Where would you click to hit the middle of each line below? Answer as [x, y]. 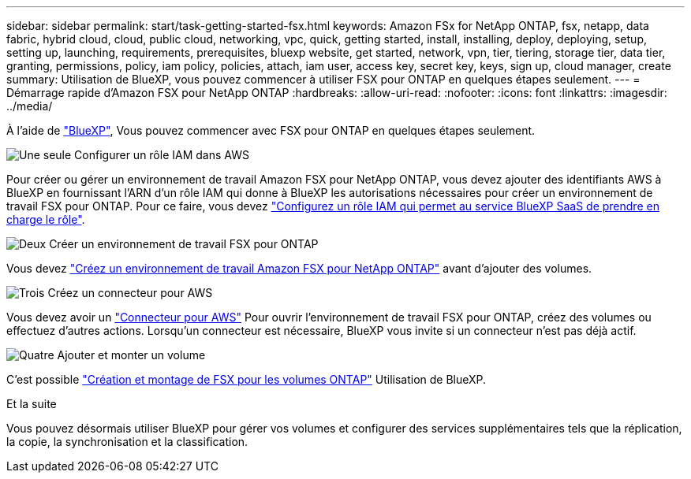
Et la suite [32, 404]
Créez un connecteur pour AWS [130, 293]
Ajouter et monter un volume [131, 355]
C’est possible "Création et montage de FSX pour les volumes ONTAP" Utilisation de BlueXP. [247, 379]
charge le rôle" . [46, 219]
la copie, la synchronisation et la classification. [127, 442]
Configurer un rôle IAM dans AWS [162, 155]
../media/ [30, 106]
